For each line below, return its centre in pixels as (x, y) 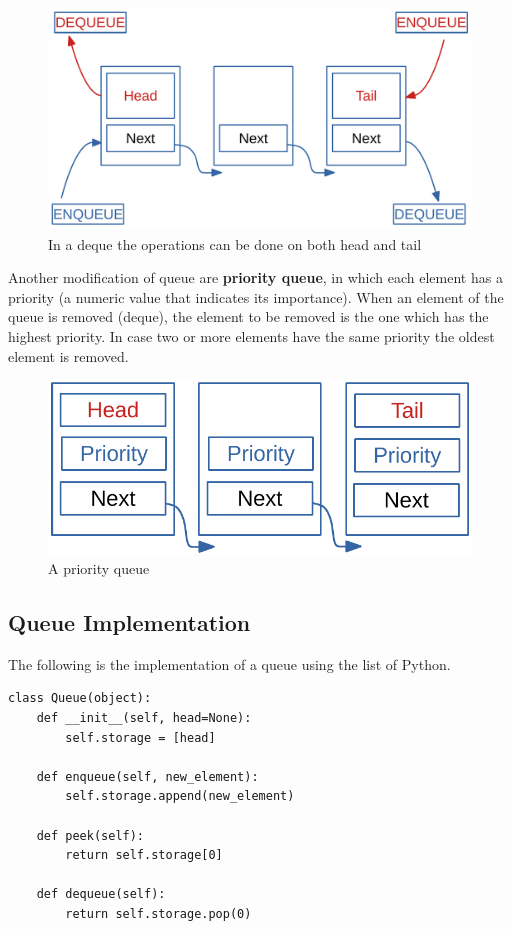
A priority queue (99, 568)
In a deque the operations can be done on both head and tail (235, 243)
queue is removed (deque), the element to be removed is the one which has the (248, 316)
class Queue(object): (80, 698)
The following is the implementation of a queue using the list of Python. (229, 663)
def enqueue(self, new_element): (147, 776)
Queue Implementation (129, 622)
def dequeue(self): (101, 894)
